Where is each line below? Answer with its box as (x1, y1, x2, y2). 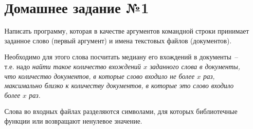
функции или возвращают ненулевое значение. (4, 115, 143, 126)
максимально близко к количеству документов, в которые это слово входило (4, 80, 234, 91)
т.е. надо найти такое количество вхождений (4, 61, 141, 71)
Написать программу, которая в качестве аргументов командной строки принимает (4, 26, 249, 36)
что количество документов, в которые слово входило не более (4, 71, 195, 81)
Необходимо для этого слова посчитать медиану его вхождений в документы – (4, 52, 238, 62)
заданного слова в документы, (149, 61, 240, 71)
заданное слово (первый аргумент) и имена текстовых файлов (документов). (4, 35, 232, 45)
